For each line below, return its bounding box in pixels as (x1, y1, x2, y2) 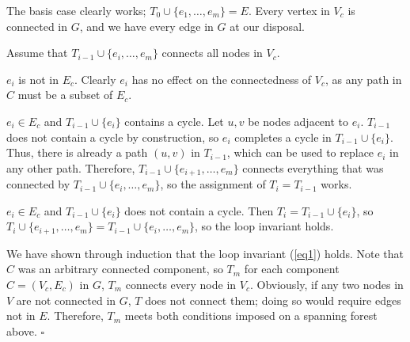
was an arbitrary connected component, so (17, 260, 223, 277)
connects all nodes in (161, 44, 263, 61)
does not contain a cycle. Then (124, 202, 274, 218)
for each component (244, 260, 340, 277)
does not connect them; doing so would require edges (145, 291, 401, 308)
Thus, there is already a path (6, 144, 148, 161)
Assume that (6, 44, 68, 61)
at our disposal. (230, 17, 305, 34)
